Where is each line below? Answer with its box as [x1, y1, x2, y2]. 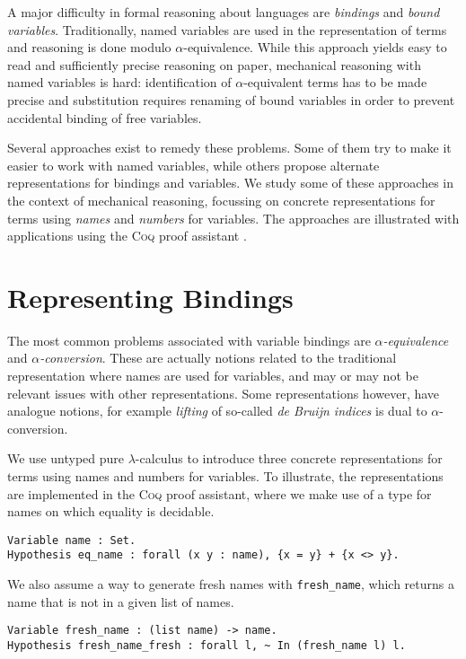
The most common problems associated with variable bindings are [7, 330, 371, 349]
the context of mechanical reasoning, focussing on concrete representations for [7, 190, 435, 209]
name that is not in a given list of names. [7, 592, 234, 611]
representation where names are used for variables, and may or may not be [7, 366, 418, 385]
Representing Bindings [7, 278, 294, 315]
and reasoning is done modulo [7, 38, 171, 57]
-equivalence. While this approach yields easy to [183, 38, 447, 57]
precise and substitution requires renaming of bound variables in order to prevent [7, 90, 455, 109]
